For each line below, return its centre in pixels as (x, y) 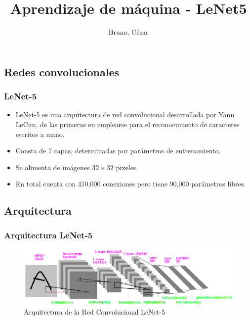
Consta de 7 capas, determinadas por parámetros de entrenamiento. (118, 151)
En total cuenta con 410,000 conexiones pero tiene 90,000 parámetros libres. (131, 184)
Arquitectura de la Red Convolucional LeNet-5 (94, 311)
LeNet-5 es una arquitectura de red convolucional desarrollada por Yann (125, 114)
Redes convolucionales (62, 71)
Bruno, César (128, 32)
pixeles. (127, 167)
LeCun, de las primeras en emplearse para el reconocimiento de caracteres (127, 124)
